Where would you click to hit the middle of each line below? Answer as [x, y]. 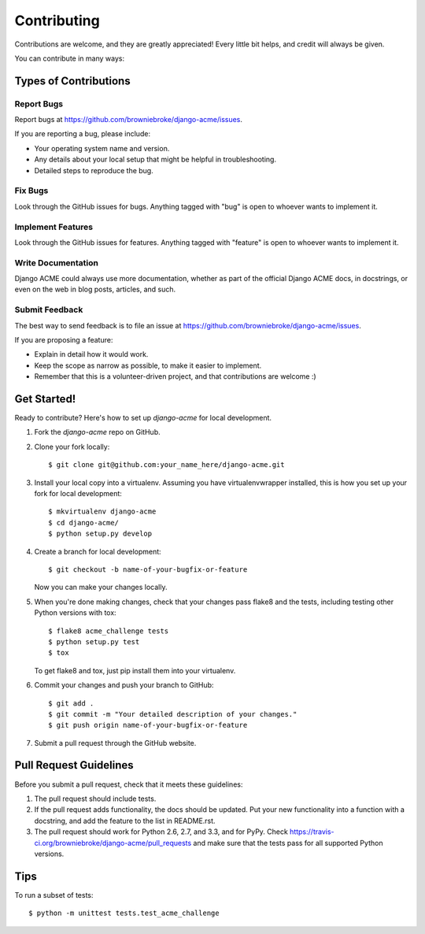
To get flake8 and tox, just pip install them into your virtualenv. [135, 670]
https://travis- [312, 832]
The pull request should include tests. [95, 799]
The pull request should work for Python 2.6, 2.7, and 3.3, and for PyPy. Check [161, 832]
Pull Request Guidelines [74, 765]
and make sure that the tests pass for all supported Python [288, 843]
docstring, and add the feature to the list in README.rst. [125, 821]
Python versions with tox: [76, 613]
